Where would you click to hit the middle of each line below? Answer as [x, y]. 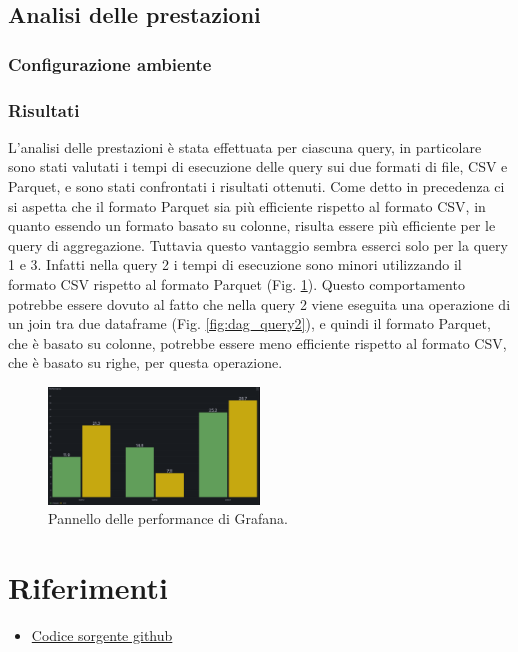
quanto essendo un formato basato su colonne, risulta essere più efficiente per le [252, 225]
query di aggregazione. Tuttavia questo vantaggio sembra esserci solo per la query [258, 244]
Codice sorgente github [102, 635]
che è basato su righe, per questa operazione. [145, 362]
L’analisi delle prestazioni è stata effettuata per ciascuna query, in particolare [245, 146]
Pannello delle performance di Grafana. [168, 518]
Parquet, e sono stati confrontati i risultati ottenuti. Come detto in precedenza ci [256, 186]
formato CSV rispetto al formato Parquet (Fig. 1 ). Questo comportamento [236, 284]
